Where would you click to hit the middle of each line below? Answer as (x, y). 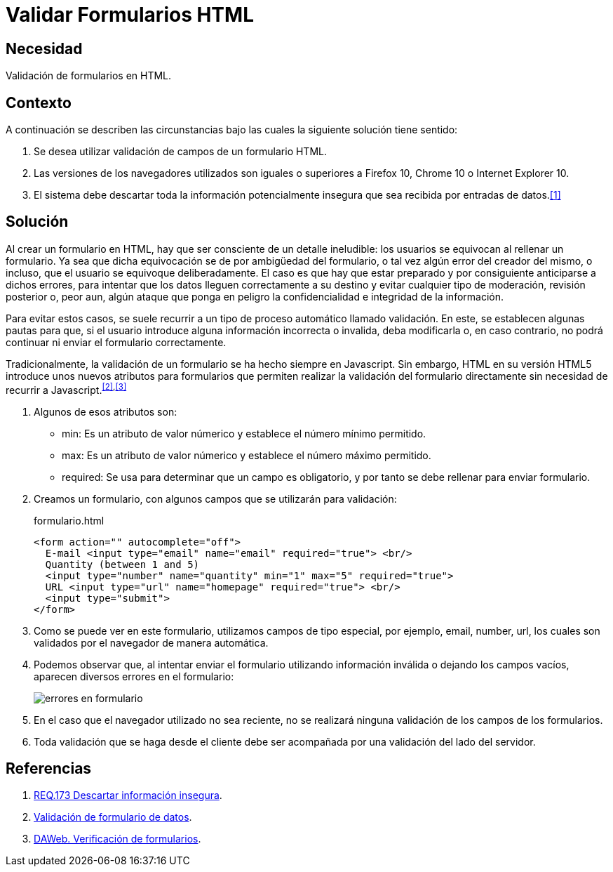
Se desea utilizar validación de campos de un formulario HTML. (181, 152)
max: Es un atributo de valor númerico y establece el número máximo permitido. (247, 455)
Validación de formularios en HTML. (89, 76)
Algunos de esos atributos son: (106, 411)
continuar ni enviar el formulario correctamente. (116, 342)
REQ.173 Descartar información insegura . (128, 795)
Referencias (49, 768)
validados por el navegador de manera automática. (151, 642)
